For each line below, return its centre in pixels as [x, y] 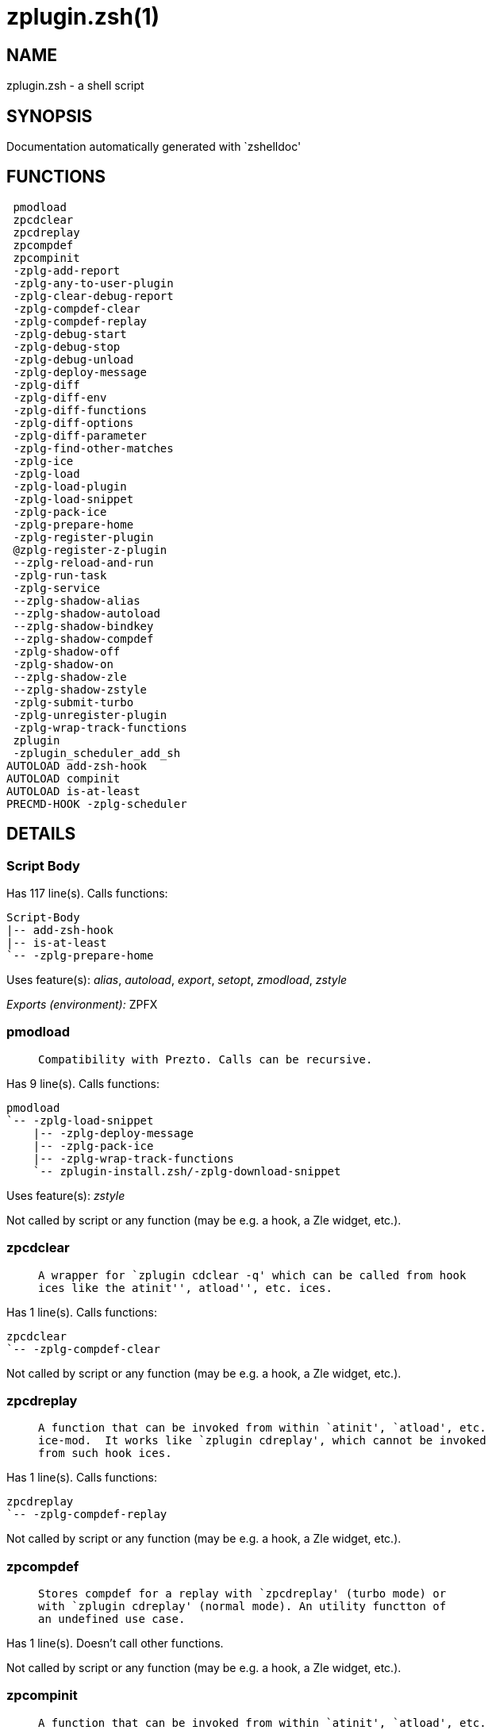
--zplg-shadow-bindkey [83, 626]
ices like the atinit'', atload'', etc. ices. [185, 1288]
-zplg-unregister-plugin [90, 715]
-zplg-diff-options [73, 423]
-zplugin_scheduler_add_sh [97, 753]
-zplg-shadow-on [63, 664]
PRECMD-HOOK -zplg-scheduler [97, 803]
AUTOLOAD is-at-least [73, 791]
